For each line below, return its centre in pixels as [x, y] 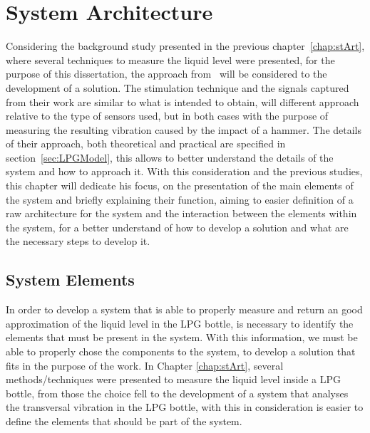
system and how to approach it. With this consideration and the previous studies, [184, 171]
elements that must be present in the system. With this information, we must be [182, 337]
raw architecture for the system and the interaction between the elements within [181, 213]
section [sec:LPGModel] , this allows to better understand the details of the [170, 157]
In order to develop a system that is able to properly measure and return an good [184, 309]
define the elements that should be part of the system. [124, 421]
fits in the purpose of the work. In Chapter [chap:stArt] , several [145, 365]
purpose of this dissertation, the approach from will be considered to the [166, 74]
